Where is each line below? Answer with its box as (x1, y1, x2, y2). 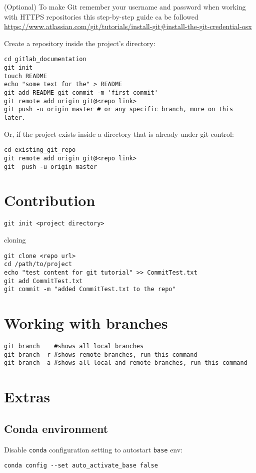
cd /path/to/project (4, 261, 72, 268)
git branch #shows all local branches (4, 342, 144, 350)
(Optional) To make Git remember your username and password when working (4, 2, 246, 12)
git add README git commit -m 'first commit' (4, 89, 158, 96)
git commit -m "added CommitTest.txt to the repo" (4, 286, 176, 293)
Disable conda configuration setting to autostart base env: (4, 444, 183, 454)
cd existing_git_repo (4, 146, 76, 154)
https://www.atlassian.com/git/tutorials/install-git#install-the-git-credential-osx (4, 21, 252, 32)
